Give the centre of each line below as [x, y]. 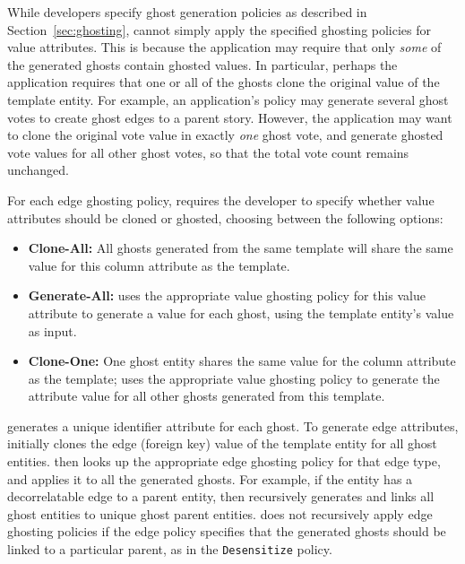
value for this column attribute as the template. [159, 265]
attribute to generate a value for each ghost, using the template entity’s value [241, 312]
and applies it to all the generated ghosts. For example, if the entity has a [210, 478]
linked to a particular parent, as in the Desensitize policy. [170, 549]
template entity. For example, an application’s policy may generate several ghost [228, 99]
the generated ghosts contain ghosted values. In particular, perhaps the [202, 64]
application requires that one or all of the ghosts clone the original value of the [224, 82]
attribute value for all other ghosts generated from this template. [207, 396]
